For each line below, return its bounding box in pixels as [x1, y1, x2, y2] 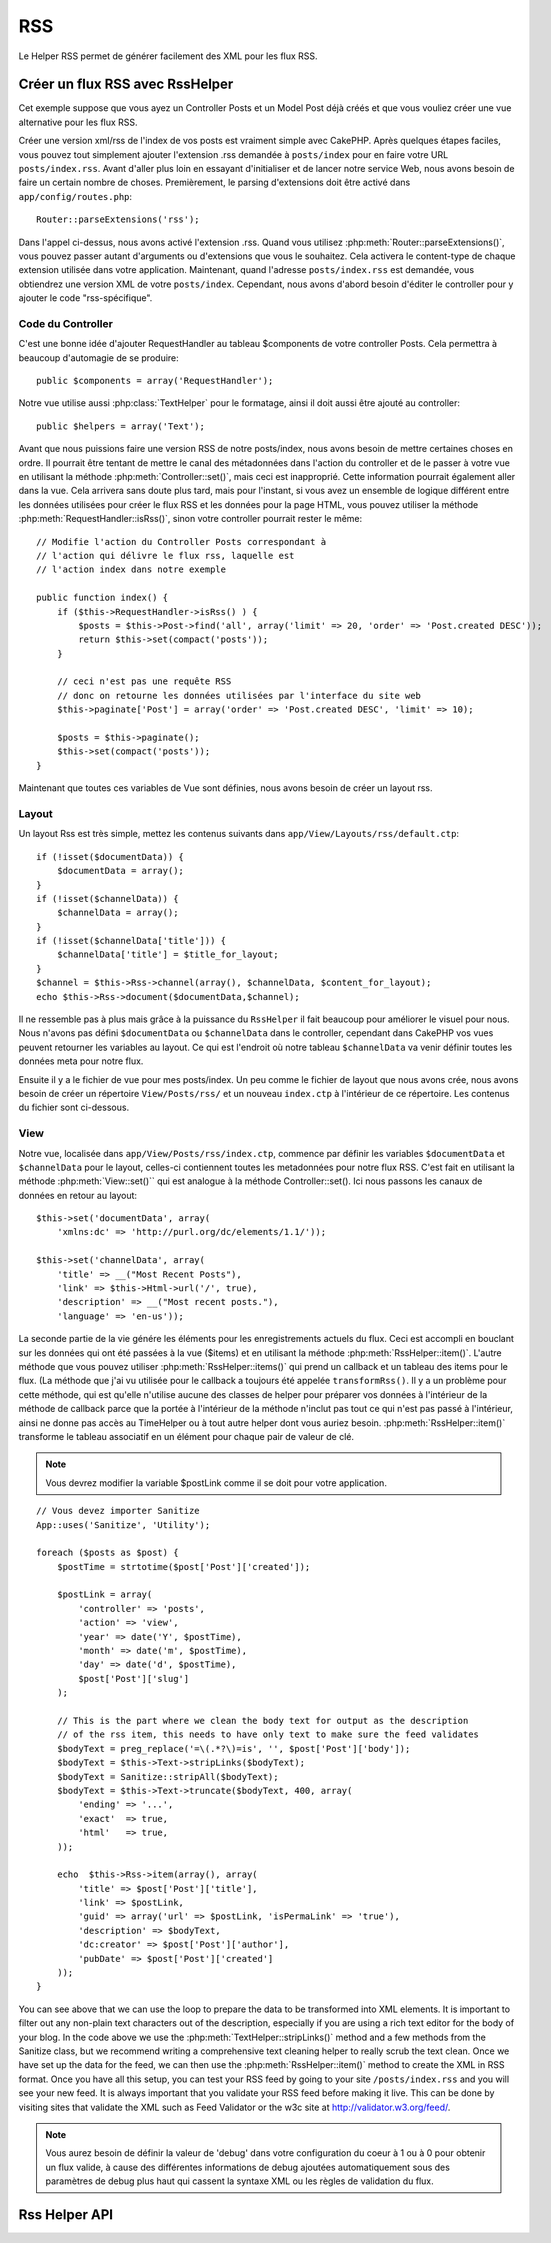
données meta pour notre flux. [18, 1055, 144, 1067]
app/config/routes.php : [18, 190, 133, 202]
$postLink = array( [56, 1589, 153, 1600]
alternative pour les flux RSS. [18, 116, 139, 128]
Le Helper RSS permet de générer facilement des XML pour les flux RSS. [18, 50, 319, 62]
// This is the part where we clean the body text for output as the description [56, 1715, 469, 1726]
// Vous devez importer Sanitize [36, 1505, 200, 1517]
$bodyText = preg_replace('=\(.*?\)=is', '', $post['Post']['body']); [56, 1743, 411, 1754]
